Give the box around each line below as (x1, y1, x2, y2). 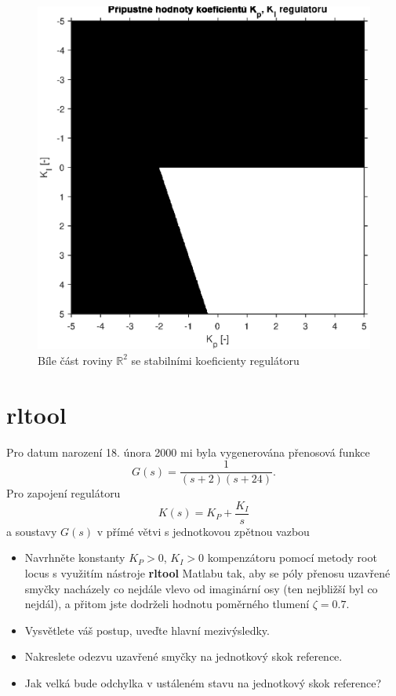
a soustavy (6, 523, 57, 539)
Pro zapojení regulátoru (6, 485, 121, 501)
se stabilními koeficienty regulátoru (131, 352, 300, 368)
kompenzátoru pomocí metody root (207, 549, 377, 566)
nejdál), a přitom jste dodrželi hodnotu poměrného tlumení (24, 596, 310, 612)
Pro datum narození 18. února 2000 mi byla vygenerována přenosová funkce (6, 443, 370, 460)
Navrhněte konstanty (24, 549, 125, 566)
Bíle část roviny (38, 352, 113, 368)
